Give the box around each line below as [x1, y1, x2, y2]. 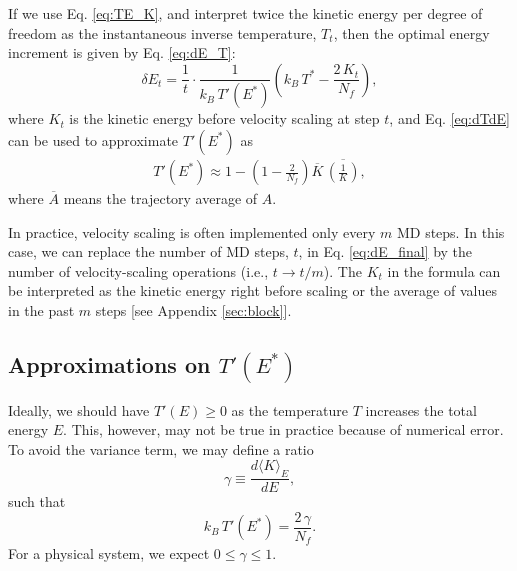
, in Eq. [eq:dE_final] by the [298, 241, 473, 262]
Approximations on [8, 349, 211, 380]
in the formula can [387, 260, 501, 281]
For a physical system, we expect [8, 543, 210, 564]
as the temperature [231, 399, 349, 420]
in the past [8, 300, 75, 321]
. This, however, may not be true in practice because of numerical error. [63, 419, 504, 440]
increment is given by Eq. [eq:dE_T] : [8, 42, 236, 63]
